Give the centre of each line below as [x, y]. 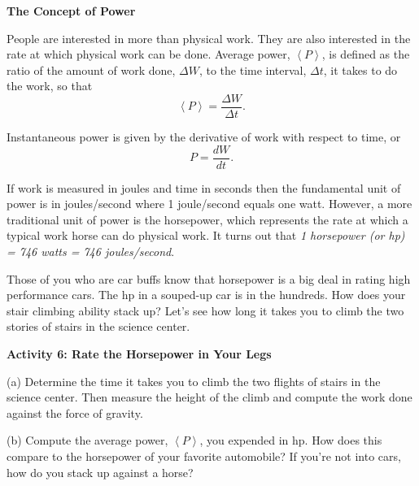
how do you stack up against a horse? [100, 472]
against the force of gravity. [75, 412]
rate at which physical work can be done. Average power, [148, 54]
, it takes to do [360, 69]
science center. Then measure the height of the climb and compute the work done [209, 397]
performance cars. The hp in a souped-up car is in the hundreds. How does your [206, 295]
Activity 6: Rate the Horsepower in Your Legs [139, 354]
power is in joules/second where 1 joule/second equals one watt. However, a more [209, 204]
